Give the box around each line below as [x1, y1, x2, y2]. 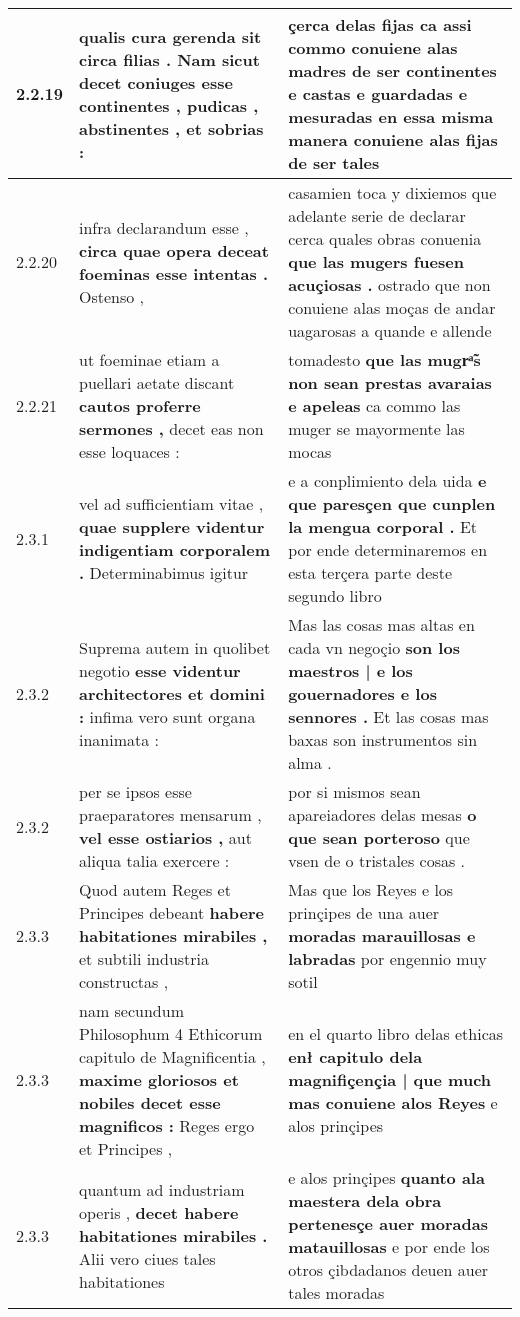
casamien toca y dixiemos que [288, 181, 497, 204]
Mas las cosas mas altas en [288, 613, 475, 636]
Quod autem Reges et [79, 878, 231, 901]
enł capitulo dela [288, 1045, 423, 1068]
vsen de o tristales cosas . [288, 849, 466, 872]
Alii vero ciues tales [79, 1246, 216, 1270]
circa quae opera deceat [79, 238, 269, 262]
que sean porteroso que [288, 826, 470, 849]
